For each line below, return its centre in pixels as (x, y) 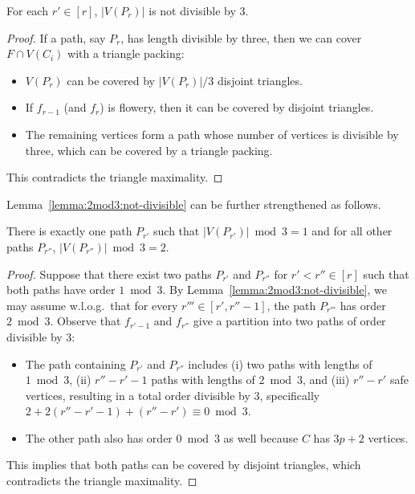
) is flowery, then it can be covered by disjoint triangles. (237, 107)
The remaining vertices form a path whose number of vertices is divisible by (212, 134)
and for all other (352, 231)
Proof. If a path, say (56, 37)
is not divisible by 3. (199, 10)
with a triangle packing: (126, 53)
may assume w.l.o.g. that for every (92, 305)
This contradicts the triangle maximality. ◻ (115, 177)
